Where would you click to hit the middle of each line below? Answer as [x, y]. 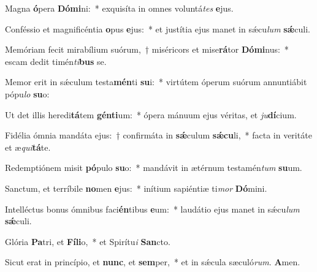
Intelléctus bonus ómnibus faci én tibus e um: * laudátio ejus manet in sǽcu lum [152, 209]
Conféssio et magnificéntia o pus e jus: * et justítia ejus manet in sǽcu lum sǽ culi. [158, 28]
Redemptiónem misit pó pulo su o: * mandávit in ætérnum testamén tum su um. [154, 168]
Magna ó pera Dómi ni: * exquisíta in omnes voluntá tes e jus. [119, 8]
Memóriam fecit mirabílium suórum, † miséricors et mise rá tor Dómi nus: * [147, 49]
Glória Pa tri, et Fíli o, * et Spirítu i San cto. [88, 241]
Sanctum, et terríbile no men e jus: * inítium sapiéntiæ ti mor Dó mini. [136, 188]
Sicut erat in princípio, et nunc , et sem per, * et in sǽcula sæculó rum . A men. [153, 262]
